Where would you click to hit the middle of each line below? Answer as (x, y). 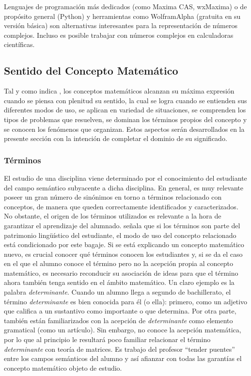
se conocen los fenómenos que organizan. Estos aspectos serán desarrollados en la (124, 129)
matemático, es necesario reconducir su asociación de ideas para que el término (121, 273)
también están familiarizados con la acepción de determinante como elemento (118, 320)
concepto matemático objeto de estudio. (63, 368)
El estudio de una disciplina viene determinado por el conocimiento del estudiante (125, 178)
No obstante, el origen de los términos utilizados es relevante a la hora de (113, 216)
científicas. (19, 44)
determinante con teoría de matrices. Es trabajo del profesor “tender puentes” (119, 349)
